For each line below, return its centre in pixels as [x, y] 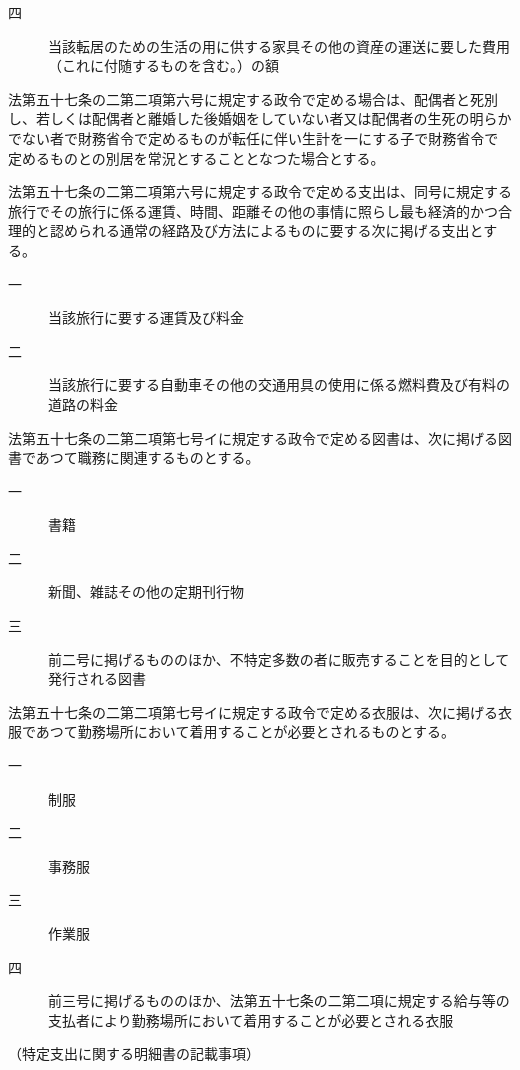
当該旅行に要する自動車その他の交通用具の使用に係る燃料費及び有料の [279, 384]
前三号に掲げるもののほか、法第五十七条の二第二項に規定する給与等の [279, 1000]
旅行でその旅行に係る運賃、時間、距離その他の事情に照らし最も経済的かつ [253, 210]
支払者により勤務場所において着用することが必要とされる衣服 [251, 1019]
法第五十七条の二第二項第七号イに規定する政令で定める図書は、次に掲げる [253, 437]
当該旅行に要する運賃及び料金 [146, 317]
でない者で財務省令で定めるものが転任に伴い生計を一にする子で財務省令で [253, 137]
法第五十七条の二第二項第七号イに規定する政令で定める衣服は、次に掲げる [253, 711]
